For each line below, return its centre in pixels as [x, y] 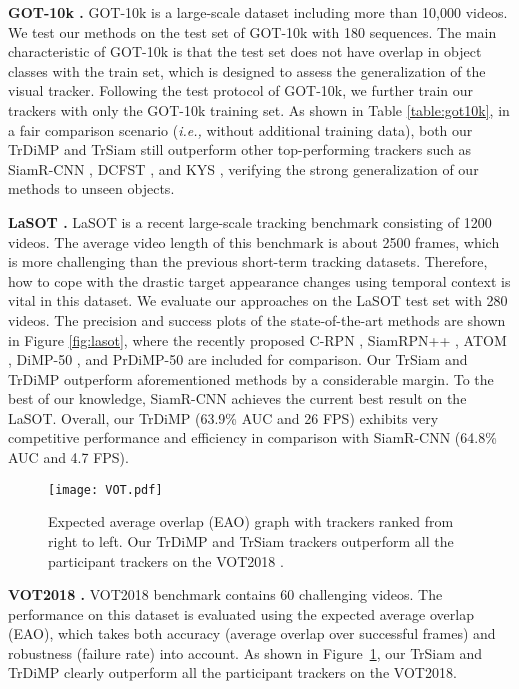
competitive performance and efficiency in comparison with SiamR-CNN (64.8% [252, 437]
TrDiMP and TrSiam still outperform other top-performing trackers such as [240, 149]
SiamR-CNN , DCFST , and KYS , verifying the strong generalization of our [243, 168]
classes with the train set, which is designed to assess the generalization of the [247, 70]
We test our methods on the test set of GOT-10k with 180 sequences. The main [252, 31]
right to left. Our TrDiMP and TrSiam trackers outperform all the [251, 540]
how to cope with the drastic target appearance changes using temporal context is [259, 280]
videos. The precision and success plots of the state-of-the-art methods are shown [257, 319]
